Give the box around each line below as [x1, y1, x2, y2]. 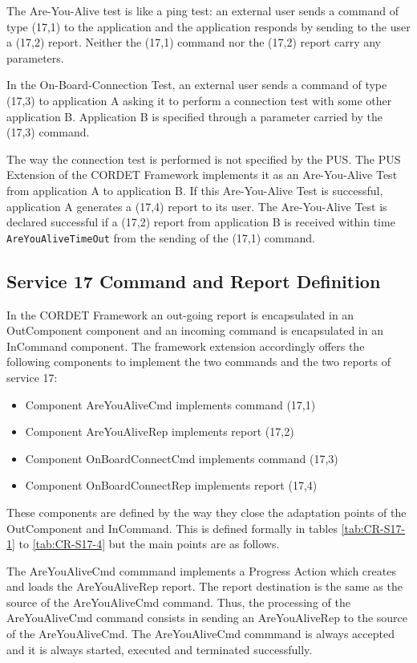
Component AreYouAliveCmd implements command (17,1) [25, 396, 316, 413]
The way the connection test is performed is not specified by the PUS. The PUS [6, 150, 401, 167]
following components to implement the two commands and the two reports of [6, 353, 391, 370]
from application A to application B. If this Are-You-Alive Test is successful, [6, 181, 383, 198]
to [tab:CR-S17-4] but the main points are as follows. [18, 535, 280, 552]
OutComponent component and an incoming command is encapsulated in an [6, 322, 383, 339]
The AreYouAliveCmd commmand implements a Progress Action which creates [6, 562, 396, 579]
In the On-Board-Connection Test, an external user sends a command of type [6, 76, 387, 93]
